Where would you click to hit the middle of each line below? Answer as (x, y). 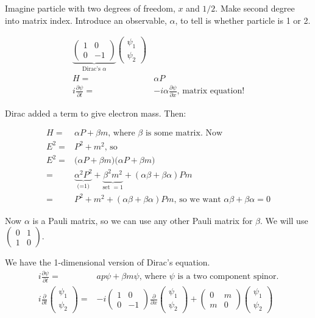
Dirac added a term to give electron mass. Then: (96, 113)
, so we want (197, 199)
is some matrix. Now (184, 133)
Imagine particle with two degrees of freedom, (90, 8)
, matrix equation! (211, 91)
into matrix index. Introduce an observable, (86, 20)
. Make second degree (255, 8)
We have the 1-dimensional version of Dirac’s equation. (108, 262)
